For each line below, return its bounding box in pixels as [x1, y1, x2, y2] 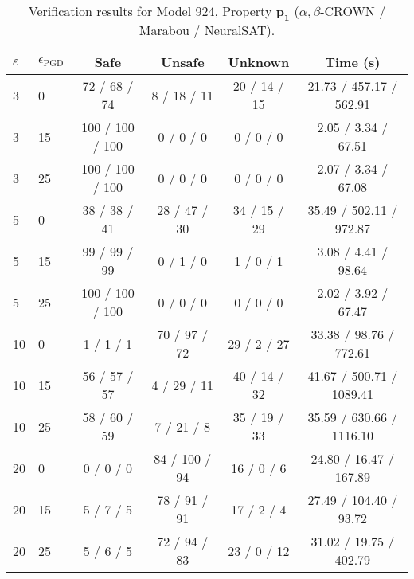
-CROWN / [320, 2, 386, 20]
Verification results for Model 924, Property [28, 2, 272, 20]
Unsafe [160, 53, 205, 72]
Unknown [228, 53, 290, 72]
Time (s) [325, 53, 381, 72]
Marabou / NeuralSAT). [139, 21, 275, 40]
